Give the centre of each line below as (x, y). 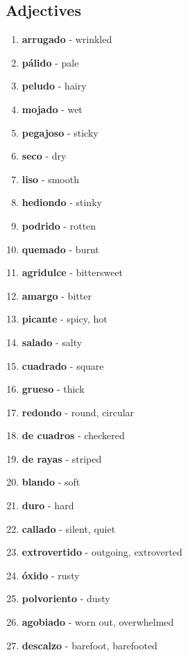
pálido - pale (50, 62)
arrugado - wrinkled (67, 39)
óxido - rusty (51, 575)
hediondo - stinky (62, 202)
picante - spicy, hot (65, 319)
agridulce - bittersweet (72, 272)
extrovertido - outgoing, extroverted (102, 552)
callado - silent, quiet (69, 528)
